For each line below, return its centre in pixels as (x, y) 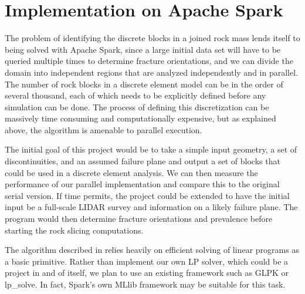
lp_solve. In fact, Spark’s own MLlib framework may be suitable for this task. (145, 284)
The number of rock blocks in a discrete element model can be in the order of (144, 84)
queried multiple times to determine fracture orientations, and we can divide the (149, 61)
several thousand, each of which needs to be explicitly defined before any (135, 95)
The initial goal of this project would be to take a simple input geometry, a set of (151, 149)
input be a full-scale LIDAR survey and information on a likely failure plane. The (151, 207)
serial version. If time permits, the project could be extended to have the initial (147, 195)
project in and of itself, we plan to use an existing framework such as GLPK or (147, 273)
